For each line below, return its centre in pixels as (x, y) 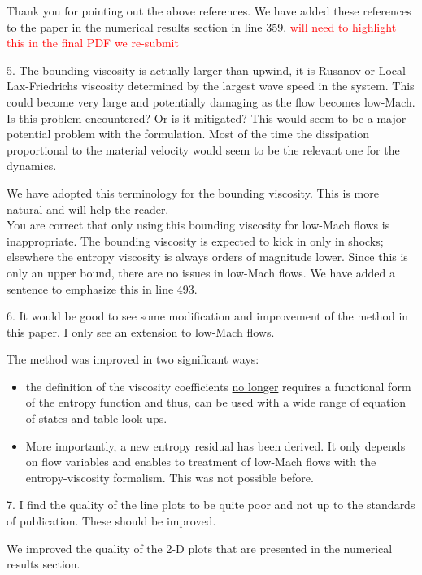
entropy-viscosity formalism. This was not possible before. (170, 477)
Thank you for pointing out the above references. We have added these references (209, 11)
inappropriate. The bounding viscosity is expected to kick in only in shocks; (195, 240)
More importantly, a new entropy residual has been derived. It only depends (215, 445)
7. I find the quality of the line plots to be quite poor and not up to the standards (211, 505)
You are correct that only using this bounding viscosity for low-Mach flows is (198, 225)
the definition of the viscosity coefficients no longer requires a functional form (218, 386)
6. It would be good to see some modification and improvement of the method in (208, 316)
